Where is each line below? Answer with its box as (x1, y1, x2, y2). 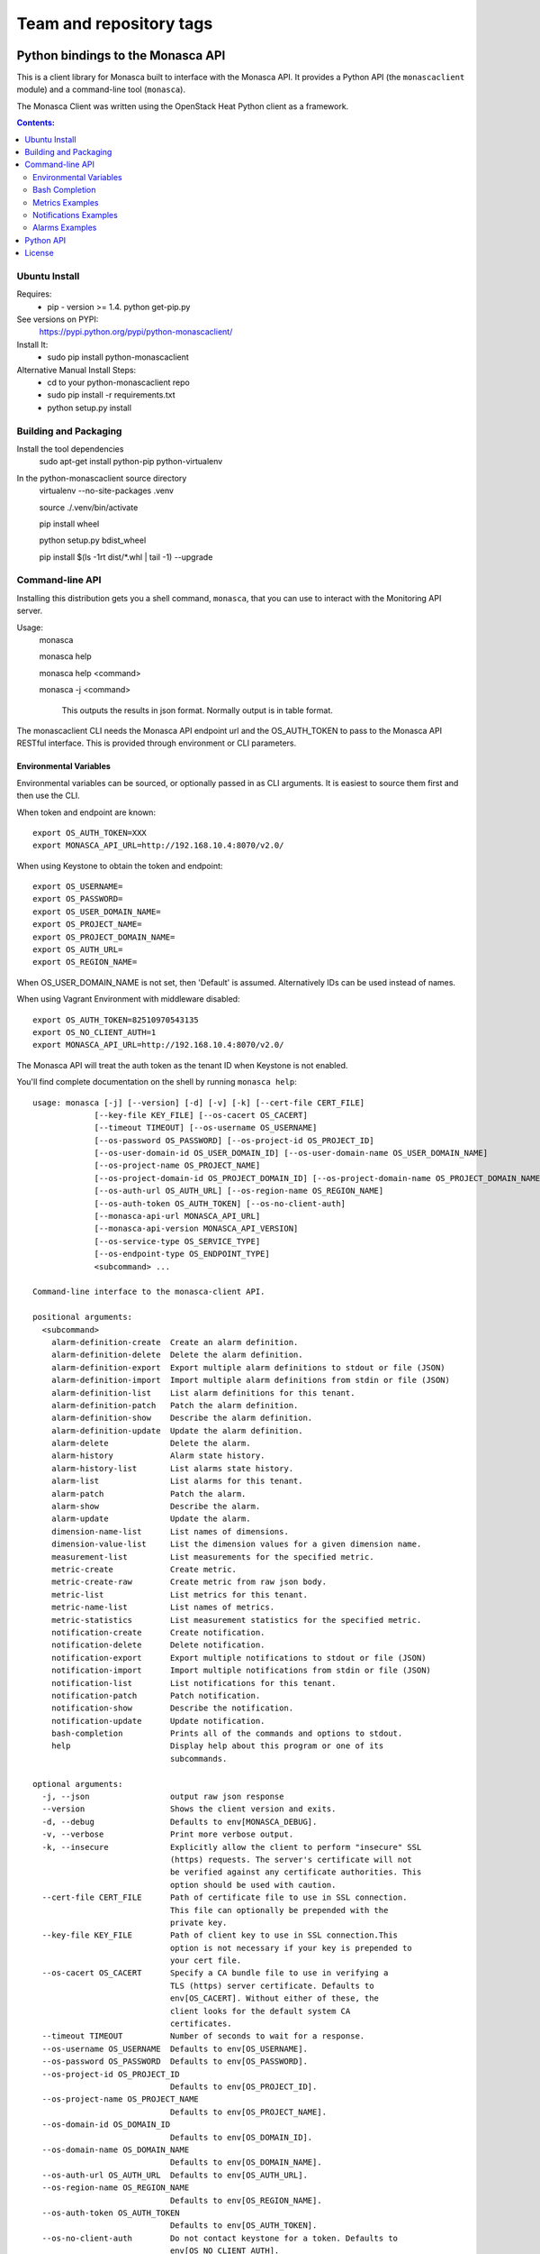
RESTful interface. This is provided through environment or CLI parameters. (16, 738, 297, 748)
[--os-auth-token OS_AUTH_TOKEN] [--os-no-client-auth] (94, 1198, 346, 1208)
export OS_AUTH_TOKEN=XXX (32, 828, 148, 838)
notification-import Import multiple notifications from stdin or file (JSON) (50, 1665, 432, 1676)
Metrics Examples (32, 197, 99, 207)
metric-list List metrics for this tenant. (50, 1590, 308, 1599)
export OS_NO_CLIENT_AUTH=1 (32, 1027, 157, 1037)
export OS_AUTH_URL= (32, 945, 123, 955)
